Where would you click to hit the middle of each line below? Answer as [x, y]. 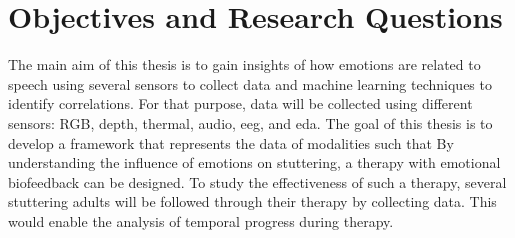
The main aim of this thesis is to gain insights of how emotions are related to [244, 64]
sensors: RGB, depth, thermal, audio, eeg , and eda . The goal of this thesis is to [250, 122]
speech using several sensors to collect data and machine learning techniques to [250, 83]
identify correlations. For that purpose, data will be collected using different [240, 103]
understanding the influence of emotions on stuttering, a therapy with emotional [254, 162]
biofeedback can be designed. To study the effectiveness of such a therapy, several [257, 181]
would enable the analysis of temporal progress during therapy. [201, 220]
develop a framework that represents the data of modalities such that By [231, 142]
